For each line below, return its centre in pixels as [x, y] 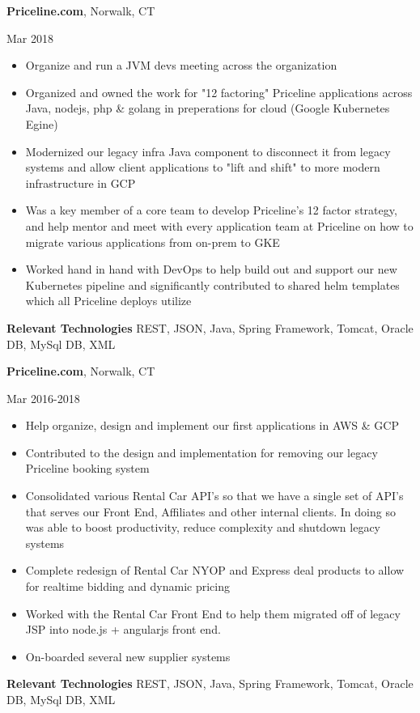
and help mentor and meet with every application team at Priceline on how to [219, 225]
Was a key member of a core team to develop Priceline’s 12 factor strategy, [211, 210]
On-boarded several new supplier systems [128, 656]
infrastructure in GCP [81, 182]
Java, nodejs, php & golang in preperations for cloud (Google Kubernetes [208, 108]
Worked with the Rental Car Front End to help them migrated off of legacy [213, 613]
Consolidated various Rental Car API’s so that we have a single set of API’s [214, 496]
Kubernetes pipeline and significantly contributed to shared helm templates [212, 284]
